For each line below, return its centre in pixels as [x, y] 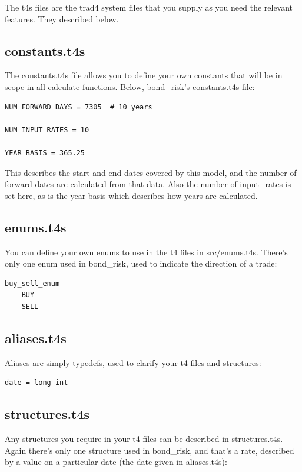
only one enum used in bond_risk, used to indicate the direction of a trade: [141, 263]
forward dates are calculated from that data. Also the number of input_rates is [148, 184]
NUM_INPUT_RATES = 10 [47, 130]
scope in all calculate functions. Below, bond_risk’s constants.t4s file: [130, 86]
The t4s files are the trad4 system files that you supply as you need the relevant [149, 7]
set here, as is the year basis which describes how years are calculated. [131, 195]
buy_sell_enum [32, 283]
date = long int [36, 383]
